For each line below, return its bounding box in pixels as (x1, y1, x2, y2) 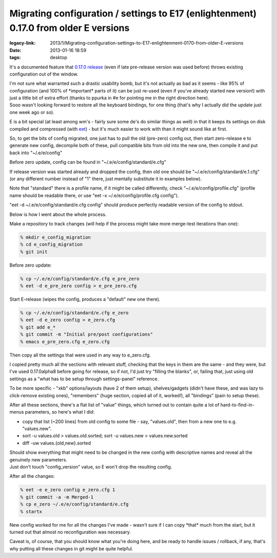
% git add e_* (20, 324, 56, 330)
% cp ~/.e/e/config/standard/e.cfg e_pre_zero (20, 275, 140, 282)
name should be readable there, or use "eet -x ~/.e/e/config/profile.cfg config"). (9, 192, 179, 198)
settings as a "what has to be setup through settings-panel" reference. (9, 376, 159, 382)
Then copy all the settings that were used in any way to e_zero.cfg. (9, 352, 151, 358)
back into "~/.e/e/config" (9, 150, 63, 156)
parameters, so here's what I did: (25, 409, 95, 415)
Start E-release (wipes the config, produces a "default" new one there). (9, 296, 161, 303)
